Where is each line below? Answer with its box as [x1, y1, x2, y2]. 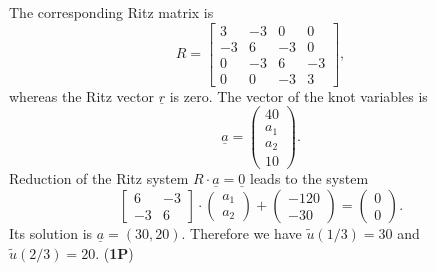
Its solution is [9, 223, 93, 243]
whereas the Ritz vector [9, 85, 154, 106]
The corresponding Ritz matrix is [9, 2, 214, 22]
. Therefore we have [181, 223, 302, 243]
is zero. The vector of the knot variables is [169, 85, 428, 106]
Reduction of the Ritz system [9, 168, 189, 189]
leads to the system [250, 168, 369, 189]
